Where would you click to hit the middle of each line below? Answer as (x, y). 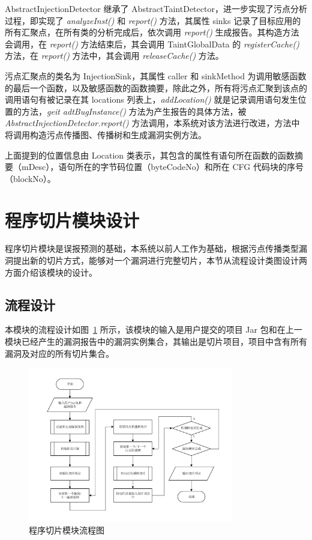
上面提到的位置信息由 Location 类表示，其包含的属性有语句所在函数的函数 (150, 155)
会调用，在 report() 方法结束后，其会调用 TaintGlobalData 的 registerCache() (152, 44)
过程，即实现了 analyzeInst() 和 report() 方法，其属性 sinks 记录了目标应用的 (153, 20)
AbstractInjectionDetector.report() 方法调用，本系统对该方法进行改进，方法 (148, 123)
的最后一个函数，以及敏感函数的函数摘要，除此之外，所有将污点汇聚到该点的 (156, 87)
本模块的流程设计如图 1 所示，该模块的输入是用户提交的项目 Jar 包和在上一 (154, 329)
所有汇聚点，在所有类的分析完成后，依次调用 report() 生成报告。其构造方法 (152, 32)
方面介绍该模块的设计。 (51, 272)
